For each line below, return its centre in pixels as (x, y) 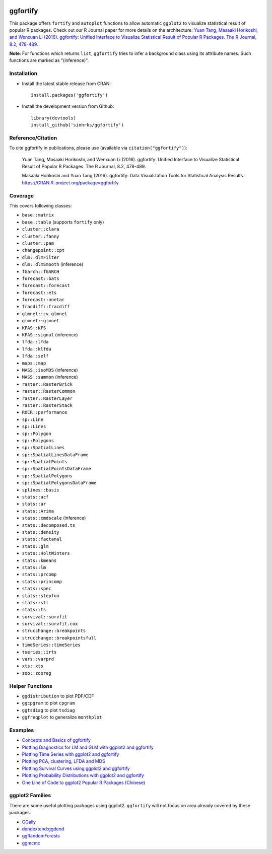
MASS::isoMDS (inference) (50, 370)
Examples (22, 730)
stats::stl (35, 602)
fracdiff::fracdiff (46, 307)
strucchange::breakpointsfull (59, 638)
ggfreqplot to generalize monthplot (62, 717)
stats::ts (34, 610)
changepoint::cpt (43, 250)
